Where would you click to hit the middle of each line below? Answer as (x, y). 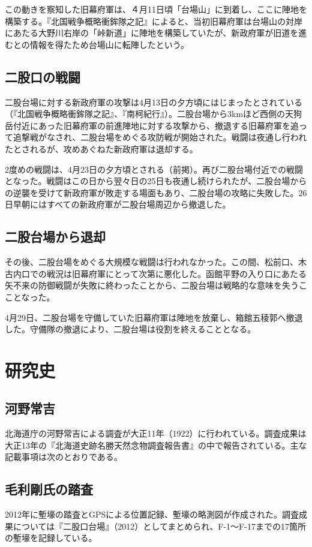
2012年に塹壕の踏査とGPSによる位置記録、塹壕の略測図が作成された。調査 (152, 514)
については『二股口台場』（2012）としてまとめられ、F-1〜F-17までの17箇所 (159, 526)
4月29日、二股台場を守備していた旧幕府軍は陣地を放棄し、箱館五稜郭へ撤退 (154, 317)
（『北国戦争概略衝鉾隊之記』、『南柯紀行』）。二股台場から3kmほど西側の (145, 114)
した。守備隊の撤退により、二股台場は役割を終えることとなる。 (130, 329)
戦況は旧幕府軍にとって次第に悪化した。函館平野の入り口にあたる (176, 273)
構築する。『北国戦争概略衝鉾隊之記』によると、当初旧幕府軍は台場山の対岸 (154, 21)
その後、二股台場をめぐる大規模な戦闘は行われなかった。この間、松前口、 (152, 262)
